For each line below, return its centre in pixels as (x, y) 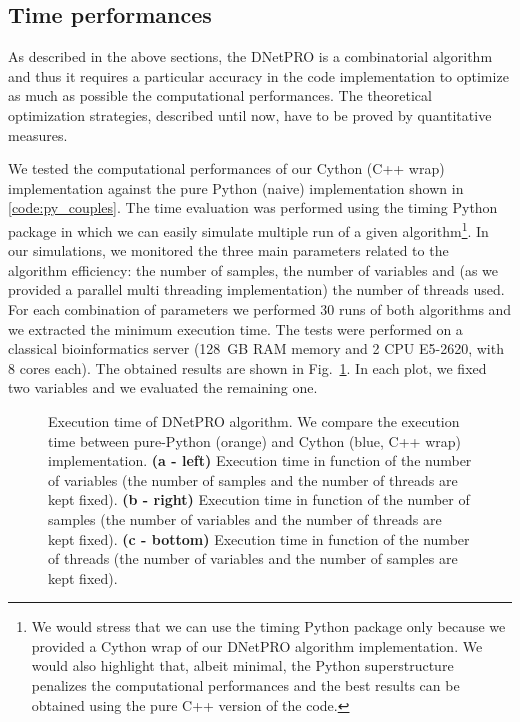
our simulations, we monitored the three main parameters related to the (228, 250)
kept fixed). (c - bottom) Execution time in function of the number (259, 538)
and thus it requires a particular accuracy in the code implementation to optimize (258, 75)
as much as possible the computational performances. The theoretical (220, 95)
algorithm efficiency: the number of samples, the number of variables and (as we (253, 269)
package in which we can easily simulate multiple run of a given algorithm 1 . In (248, 229)
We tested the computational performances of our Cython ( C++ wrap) (226, 168)
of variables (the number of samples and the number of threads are (253, 479)
